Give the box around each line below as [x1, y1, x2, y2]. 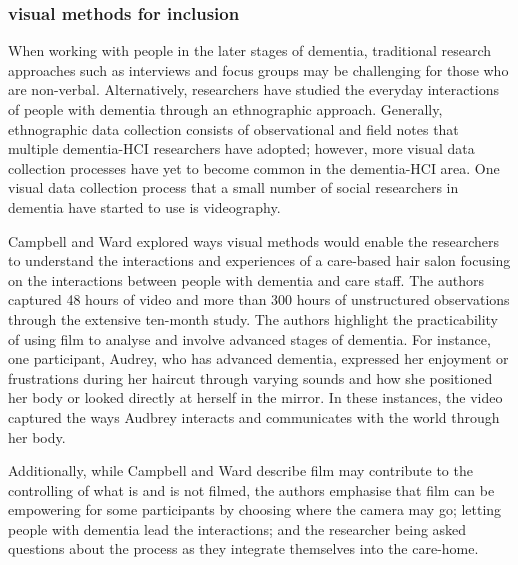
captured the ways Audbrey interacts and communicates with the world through [8, 406, 500, 427]
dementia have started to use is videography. [8, 196, 281, 217]
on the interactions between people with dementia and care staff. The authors [8, 269, 484, 290]
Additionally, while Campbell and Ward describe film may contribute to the [8, 460, 473, 481]
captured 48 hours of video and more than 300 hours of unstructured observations [8, 289, 510, 310]
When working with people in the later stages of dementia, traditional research [8, 40, 492, 61]
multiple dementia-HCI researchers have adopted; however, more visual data [8, 138, 475, 159]
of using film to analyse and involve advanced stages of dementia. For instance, [8, 328, 491, 349]
